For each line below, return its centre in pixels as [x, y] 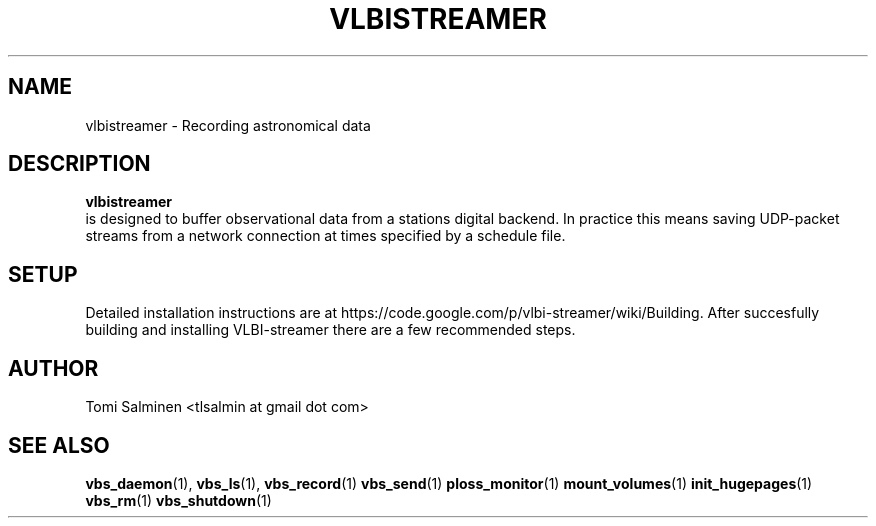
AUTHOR [53, 368]
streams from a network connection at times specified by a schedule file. [325, 236]
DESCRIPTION [79, 164]
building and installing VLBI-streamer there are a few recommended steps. [330, 330]
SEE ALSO [59, 445]
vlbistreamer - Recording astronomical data [228, 125]
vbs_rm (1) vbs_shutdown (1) [178, 500]
